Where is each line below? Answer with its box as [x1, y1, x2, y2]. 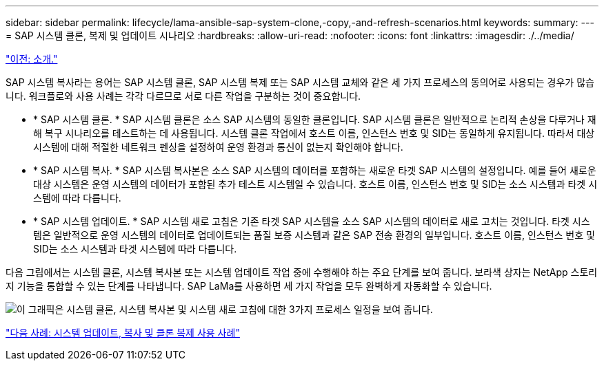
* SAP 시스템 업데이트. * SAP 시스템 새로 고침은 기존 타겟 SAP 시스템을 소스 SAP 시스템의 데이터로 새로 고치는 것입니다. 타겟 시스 [33, 215, 590, 227]
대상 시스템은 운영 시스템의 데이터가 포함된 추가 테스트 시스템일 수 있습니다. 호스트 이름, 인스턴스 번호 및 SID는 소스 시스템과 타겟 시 [33, 178, 598, 190]
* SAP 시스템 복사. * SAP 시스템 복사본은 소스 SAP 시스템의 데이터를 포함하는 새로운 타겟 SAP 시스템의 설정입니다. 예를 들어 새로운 [33, 164, 596, 176]
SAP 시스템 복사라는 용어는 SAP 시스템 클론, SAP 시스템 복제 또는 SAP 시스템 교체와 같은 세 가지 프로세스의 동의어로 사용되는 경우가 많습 [6, 76, 594, 88]
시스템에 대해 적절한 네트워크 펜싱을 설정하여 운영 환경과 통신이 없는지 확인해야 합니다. [33, 141, 403, 153]
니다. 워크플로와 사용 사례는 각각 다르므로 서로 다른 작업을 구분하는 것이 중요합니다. [6, 90, 361, 102]
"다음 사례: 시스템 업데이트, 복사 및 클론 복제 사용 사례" [6, 327, 240, 338]
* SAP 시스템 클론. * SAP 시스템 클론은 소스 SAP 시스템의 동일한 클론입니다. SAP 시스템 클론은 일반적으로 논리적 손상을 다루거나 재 [33, 114, 596, 125]
